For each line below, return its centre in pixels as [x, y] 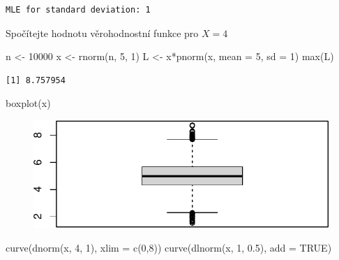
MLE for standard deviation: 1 [78, 10]
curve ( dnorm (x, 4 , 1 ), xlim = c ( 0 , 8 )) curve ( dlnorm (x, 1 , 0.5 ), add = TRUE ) [169, 247]
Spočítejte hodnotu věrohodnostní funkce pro [102, 32]
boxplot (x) [28, 103]
